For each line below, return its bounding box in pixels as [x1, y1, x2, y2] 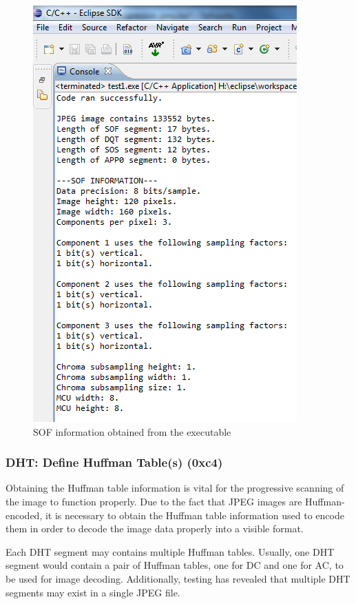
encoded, [6, 507, 43, 522]
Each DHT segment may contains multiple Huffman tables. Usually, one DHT [6, 544, 335, 558]
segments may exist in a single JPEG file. [6, 585, 180, 599]
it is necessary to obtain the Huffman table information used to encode [45, 507, 344, 522]
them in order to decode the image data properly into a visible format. [6, 521, 304, 536]
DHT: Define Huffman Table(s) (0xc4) [6, 454, 223, 471]
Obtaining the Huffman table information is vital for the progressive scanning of [6, 481, 344, 495]
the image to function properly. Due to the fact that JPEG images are [6, 494, 302, 508]
